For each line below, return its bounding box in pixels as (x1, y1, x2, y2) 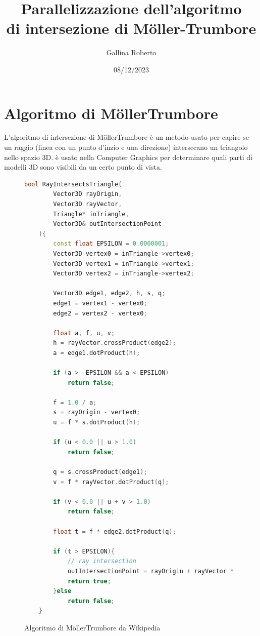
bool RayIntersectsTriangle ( (24, 180, 122, 188)
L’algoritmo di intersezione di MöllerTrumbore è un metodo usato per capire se (4, 132, 249, 142)
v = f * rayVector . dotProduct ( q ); (53, 478, 169, 486)
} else (53, 587, 72, 595)
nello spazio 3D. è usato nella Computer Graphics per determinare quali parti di (4, 151, 252, 162)
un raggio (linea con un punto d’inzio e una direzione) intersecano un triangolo (4, 142, 248, 152)
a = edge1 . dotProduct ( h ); (53, 349, 140, 356)
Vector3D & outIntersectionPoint (53, 220, 162, 228)
